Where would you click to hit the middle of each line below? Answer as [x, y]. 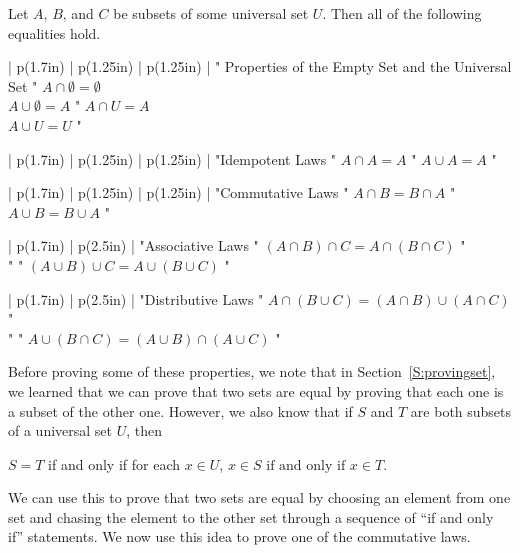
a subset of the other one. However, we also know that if [180, 410]
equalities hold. [54, 32]
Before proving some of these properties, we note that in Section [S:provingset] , [252, 371]
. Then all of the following [402, 13]
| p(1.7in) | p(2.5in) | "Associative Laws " [133, 245]
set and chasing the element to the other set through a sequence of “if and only [251, 516]
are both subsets [461, 410]
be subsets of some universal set [211, 13]
